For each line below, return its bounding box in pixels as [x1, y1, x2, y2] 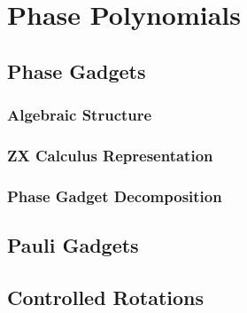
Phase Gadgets [7, 57, 146, 84]
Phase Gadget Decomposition [7, 184, 222, 207]
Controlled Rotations [7, 283, 205, 310]
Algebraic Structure [7, 104, 152, 126]
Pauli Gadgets [7, 231, 139, 259]
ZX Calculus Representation [7, 144, 213, 166]
